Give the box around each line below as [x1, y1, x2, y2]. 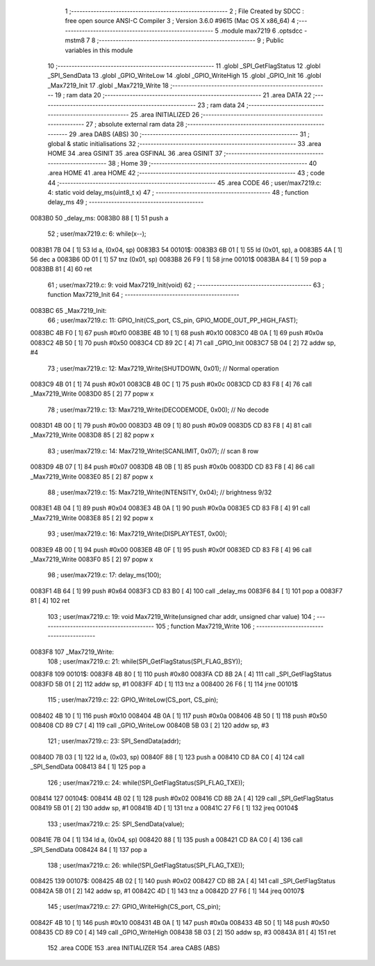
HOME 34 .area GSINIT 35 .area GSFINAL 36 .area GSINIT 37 [47, 150, 223, 158]
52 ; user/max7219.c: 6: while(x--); [47, 230, 147, 238]
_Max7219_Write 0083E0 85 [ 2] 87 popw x [30, 472, 153, 481]
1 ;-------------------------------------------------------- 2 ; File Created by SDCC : [65, 7, 305, 15]
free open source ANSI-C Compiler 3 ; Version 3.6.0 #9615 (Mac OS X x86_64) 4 [65, 17, 296, 25]
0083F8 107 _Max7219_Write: [30, 647, 115, 656]
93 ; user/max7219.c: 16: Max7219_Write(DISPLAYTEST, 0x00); [47, 529, 227, 538]
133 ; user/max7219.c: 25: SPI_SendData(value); [47, 819, 185, 828]
